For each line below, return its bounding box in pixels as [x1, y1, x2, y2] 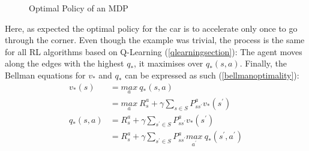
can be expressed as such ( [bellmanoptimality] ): [125, 68, 299, 81]
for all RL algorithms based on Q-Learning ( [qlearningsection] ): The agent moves [5, 45, 302, 58]
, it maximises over [134, 57, 203, 70]
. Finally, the [239, 57, 287, 70]
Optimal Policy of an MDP [29, 2, 128, 14]
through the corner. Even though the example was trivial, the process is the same [5, 34, 305, 46]
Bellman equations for [5, 68, 86, 81]
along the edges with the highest [5, 57, 124, 70]
